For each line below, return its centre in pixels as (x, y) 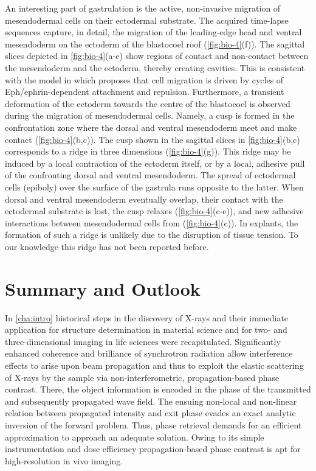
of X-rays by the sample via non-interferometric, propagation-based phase (142, 377)
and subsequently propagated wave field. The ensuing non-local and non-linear (151, 401)
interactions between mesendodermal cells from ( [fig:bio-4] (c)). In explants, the (152, 222)
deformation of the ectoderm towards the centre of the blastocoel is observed (148, 103)
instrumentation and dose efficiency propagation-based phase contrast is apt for (153, 449)
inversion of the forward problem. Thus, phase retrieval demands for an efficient (153, 424)
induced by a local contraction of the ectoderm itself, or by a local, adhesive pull (155, 163)
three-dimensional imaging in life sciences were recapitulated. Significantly (143, 341)
